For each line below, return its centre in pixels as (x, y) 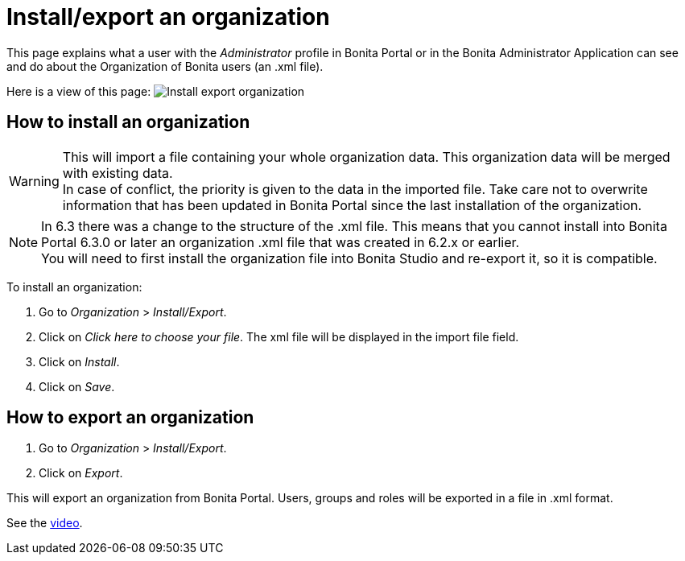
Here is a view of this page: (79, 91)
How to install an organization (128, 122)
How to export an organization (130, 418)
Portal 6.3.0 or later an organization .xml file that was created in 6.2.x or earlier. (281, 242)
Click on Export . (81, 473)
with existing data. (118, 173)
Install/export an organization (168, 17)
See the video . (45, 523)
